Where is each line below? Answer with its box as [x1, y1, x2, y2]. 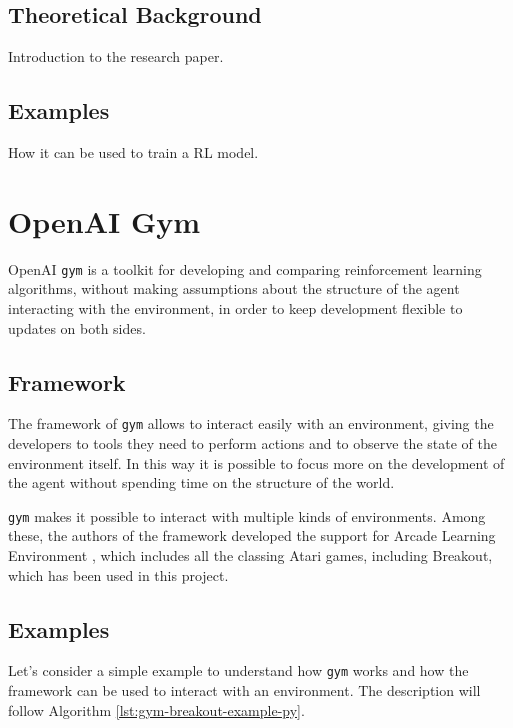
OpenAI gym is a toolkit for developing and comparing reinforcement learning [8, 258, 482, 279]
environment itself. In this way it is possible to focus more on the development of [8, 452, 505, 473]
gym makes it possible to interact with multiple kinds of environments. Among [8, 505, 486, 526]
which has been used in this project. [8, 564, 229, 585]
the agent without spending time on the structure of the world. [8, 472, 395, 493]
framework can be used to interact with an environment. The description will [8, 680, 481, 701]
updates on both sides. [8, 317, 146, 338]
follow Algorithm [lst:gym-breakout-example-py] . [8, 699, 305, 720]
